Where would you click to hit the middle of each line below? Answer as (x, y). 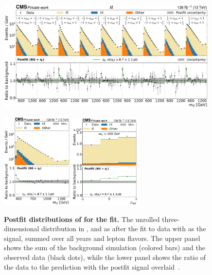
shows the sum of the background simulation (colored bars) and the (105, 247)
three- (171, 219)
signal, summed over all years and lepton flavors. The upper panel (102, 238)
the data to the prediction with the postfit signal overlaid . (92, 266)
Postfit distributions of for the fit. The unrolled (82, 219)
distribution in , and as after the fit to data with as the (124, 229)
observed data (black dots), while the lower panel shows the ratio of (105, 257)
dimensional (22, 229)
